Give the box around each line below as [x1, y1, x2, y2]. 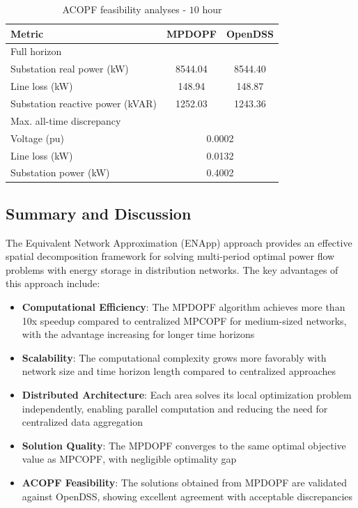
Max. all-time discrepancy [10, 113, 121, 128]
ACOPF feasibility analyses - [62, 2, 187, 16]
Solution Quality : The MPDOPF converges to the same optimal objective [22, 438, 346, 452]
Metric [10, 26, 44, 40]
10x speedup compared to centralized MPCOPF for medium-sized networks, [22, 313, 347, 328]
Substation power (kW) [10, 165, 110, 180]
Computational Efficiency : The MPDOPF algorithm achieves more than [22, 300, 345, 314]
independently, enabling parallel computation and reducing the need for [22, 401, 328, 415]
